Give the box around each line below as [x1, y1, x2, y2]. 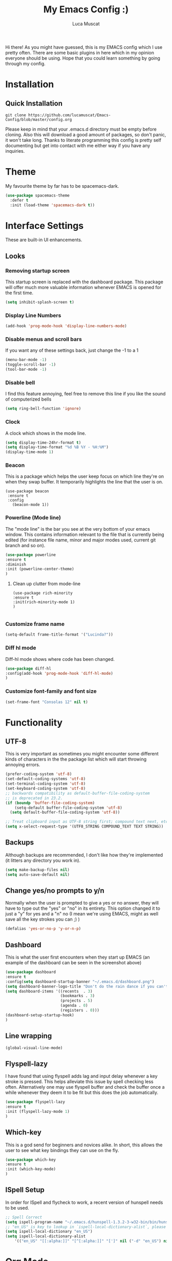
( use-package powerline [5, 552, 56, 557]
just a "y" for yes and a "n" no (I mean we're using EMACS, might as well [5, 911, 159, 917]
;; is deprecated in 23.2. [5, 796, 63, 801]
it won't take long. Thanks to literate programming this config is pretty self [5, 137, 162, 143]
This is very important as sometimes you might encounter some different [5, 751, 159, 757]
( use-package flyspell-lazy [5, 1100, 66, 1105]
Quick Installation [5, 99, 63, 107]
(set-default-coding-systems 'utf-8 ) [5, 777, 86, 782]
